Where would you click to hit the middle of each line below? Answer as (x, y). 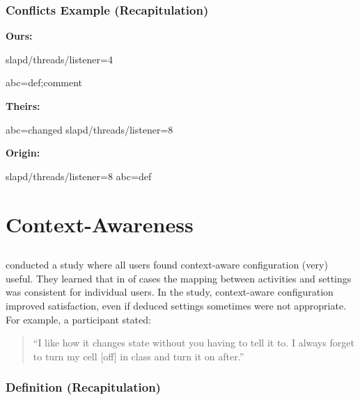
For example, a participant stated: (78, 319)
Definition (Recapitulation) (83, 387)
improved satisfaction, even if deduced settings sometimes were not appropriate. (176, 305)
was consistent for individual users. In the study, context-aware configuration (170, 292)
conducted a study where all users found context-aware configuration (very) (167, 265)
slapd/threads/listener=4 (59, 59)
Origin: (23, 153)
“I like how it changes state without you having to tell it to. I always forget (194, 343)
